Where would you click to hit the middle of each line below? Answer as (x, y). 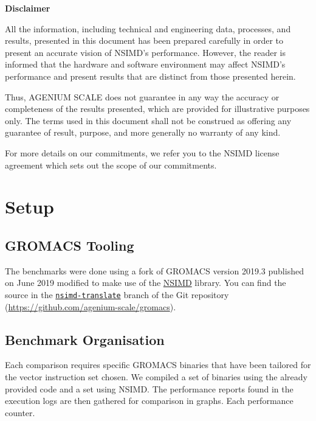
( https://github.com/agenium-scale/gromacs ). (91, 306)
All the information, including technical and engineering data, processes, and (148, 28)
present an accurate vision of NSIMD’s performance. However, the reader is (145, 52)
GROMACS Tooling (70, 245)
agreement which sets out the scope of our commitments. (111, 165)
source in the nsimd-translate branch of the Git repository (117, 294)
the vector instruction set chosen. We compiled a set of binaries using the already (156, 376)
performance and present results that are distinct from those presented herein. (150, 76)
